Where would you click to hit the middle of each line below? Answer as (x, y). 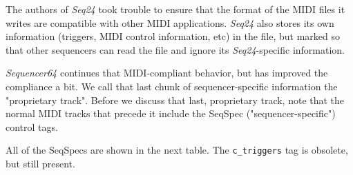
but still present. (40, 163)
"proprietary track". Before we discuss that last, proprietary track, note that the (175, 100)
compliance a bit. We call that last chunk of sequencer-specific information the (172, 86)
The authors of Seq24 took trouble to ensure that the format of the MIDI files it (175, 9)
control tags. (32, 126)
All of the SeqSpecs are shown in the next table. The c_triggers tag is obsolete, (177, 150)
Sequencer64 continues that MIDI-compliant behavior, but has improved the (167, 73)
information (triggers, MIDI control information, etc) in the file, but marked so (173, 36)
